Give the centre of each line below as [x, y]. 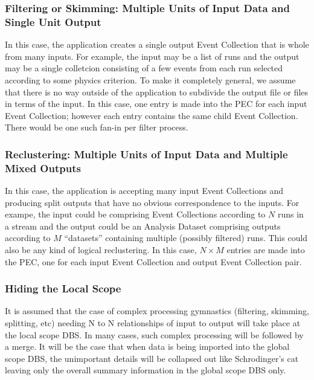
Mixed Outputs [43, 168]
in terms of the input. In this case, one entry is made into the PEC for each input [156, 104]
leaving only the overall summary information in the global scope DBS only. [146, 370]
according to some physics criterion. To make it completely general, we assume [150, 79]
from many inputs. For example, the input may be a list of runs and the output [152, 56]
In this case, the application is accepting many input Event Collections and [144, 191]
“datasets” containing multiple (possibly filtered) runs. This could [186, 238]
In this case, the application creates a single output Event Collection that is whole [157, 44]
